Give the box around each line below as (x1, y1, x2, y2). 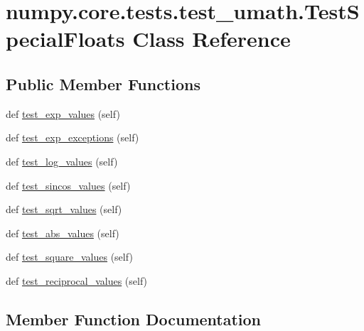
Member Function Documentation (6, 308, 262, 330)
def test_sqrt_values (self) (6, 202, 122, 217)
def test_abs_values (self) (6, 225, 119, 240)
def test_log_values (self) (6, 153, 118, 168)
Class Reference (132, 24, 291, 53)
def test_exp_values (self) (6, 106, 120, 121)
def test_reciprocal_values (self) (6, 273, 148, 288)
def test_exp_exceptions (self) (6, 130, 139, 145)
